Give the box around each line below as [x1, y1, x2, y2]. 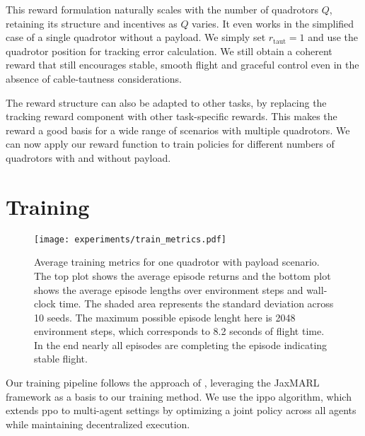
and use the [308, 30, 359, 45]
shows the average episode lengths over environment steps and [34, 282, 303, 297]
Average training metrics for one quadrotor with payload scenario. [34, 254, 320, 269]
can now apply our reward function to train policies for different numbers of [6, 136, 335, 151]
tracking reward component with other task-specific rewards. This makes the [6, 109, 337, 124]
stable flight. [34, 351, 88, 366]
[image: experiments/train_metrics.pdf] [34, 234, 227, 244]
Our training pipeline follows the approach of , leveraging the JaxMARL [6, 375, 320, 390]
